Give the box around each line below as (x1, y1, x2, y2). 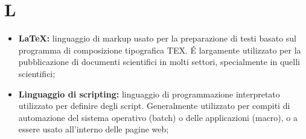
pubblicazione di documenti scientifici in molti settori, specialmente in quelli (18, 55, 300, 68)
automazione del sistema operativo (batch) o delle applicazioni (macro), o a (18, 111, 298, 123)
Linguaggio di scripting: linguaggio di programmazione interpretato (18, 87, 280, 100)
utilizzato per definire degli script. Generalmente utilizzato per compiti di (18, 99, 290, 112)
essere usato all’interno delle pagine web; (18, 123, 169, 135)
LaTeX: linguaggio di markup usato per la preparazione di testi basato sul (18, 32, 297, 45)
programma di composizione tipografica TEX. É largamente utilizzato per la (18, 43, 301, 56)
